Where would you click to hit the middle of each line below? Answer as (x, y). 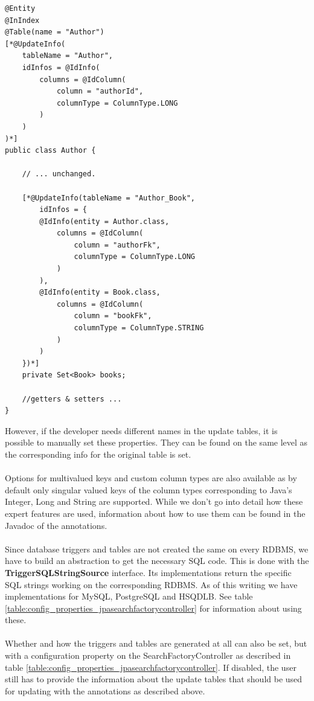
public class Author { (50, 151)
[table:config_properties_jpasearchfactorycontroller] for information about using (153, 608)
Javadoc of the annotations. (56, 525)
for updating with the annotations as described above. (105, 690)
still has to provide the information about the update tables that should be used (154, 679)
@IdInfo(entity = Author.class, (104, 221)
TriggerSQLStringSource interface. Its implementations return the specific (148, 572)
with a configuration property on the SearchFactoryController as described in (148, 655)
